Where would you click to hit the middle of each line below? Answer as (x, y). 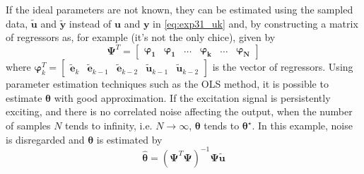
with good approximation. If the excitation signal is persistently (192, 97)
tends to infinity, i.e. (109, 126)
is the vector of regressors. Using (283, 67)
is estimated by (129, 139)
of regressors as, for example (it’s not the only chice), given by (141, 37)
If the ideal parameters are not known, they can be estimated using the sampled (180, 9)
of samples (28, 126)
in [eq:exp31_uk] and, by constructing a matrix (256, 23)
